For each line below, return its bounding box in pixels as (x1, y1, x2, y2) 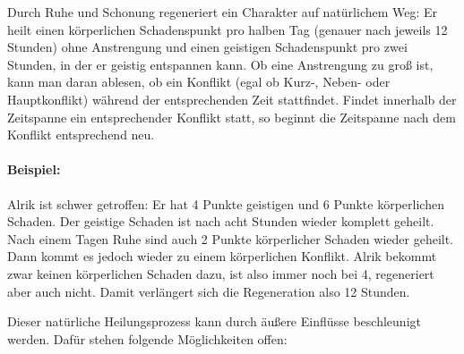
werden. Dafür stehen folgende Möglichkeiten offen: (7, 329, 288, 348)
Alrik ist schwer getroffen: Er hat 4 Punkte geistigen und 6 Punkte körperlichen (7, 194, 444, 213)
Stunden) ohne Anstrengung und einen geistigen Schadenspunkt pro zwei (7, 38, 408, 56)
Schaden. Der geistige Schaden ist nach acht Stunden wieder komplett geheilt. (7, 212, 434, 231)
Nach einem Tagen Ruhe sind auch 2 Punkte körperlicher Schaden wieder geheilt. (7, 229, 454, 248)
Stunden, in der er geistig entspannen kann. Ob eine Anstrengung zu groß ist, (7, 55, 434, 73)
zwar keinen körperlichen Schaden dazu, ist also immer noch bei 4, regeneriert (7, 264, 434, 282)
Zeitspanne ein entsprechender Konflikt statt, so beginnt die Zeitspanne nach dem (7, 107, 456, 126)
